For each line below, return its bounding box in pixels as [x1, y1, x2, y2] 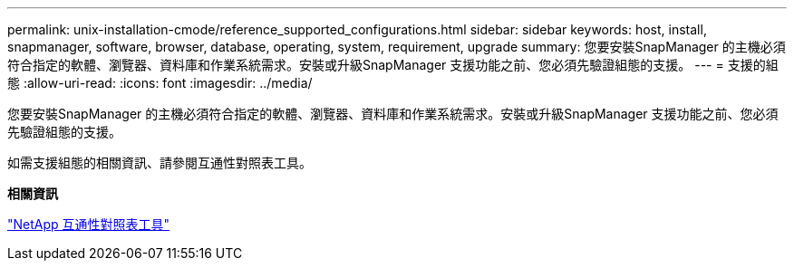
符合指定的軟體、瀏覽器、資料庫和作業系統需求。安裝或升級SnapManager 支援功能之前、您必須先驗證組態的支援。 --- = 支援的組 [7, 57, 779, 72]
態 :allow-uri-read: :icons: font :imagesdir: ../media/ [7, 75, 313, 91]
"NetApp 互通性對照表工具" [7, 216, 170, 232]
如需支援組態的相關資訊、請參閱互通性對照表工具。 [7, 155, 312, 170]
